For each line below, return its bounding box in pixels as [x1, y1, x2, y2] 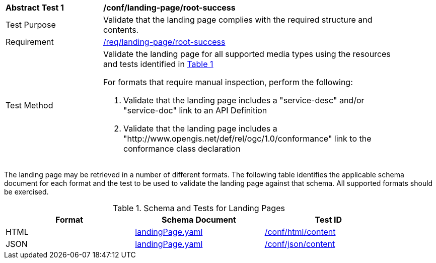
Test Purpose [6, 20, 56, 30]
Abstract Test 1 [6, 3, 64, 13]
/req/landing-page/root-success [103, 37, 226, 47]
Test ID [315, 215, 342, 225]
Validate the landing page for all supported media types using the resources [103, 49, 391, 59]
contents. [103, 25, 139, 35]
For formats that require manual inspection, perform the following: [103, 77, 353, 87]
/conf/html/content [264, 227, 336, 237]
